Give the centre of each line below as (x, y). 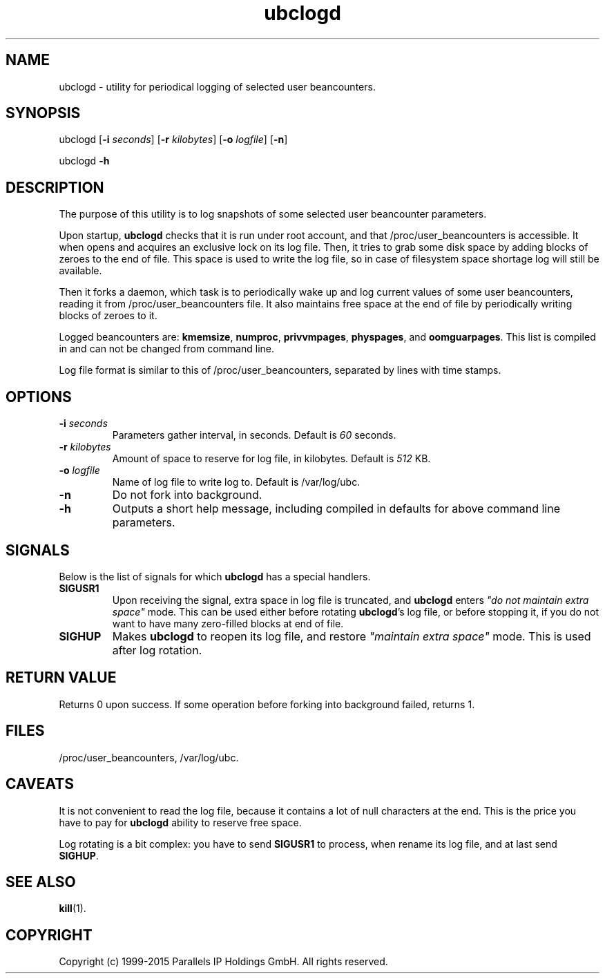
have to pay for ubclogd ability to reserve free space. (180, 822)
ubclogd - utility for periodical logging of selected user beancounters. (217, 86)
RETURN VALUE (61, 678)
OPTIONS (39, 397)
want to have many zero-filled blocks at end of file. (228, 623)
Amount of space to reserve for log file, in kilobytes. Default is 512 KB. (271, 459)
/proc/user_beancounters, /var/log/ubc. (149, 757)
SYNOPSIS (43, 113)
